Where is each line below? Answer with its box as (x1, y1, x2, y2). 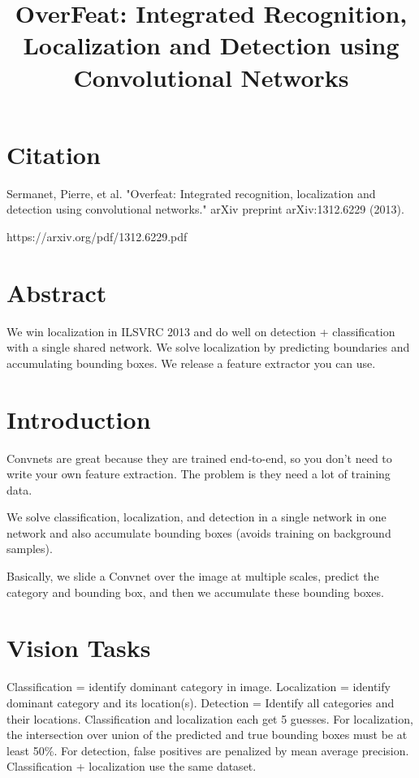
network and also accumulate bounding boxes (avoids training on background (6, 524, 391, 541)
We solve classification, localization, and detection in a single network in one (6, 508, 387, 525)
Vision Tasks (6, 631, 151, 664)
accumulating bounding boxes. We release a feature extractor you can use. (6, 354, 376, 371)
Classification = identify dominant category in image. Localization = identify (6, 678, 391, 695)
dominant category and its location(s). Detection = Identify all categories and (6, 694, 395, 711)
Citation (6, 137, 101, 171)
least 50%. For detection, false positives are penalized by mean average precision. (6, 741, 409, 759)
